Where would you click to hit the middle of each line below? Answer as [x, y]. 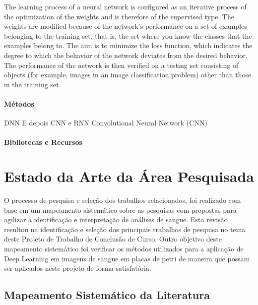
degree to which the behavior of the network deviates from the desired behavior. [126, 55]
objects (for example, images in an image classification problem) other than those [128, 75]
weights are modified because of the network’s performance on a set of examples [126, 26]
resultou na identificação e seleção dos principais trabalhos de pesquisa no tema [125, 229]
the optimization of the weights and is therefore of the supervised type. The [119, 16]
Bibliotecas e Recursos [43, 142]
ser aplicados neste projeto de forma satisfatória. [78, 268]
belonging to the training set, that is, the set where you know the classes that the [128, 35]
